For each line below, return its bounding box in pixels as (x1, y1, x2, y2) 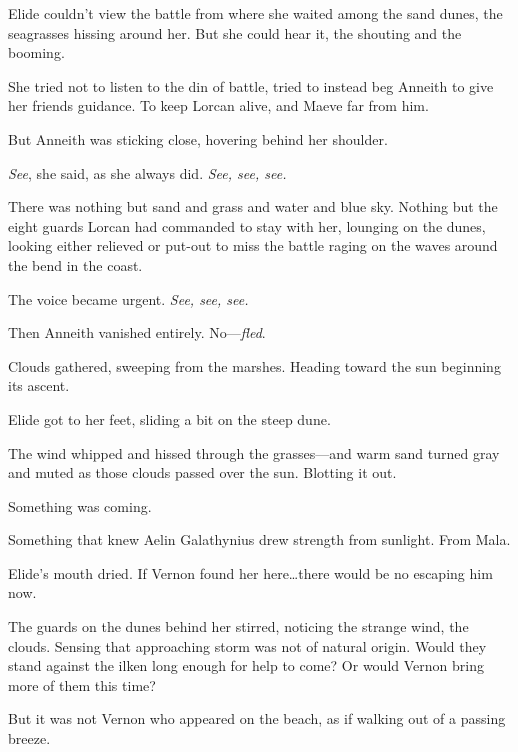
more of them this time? (8, 674, 156, 695)
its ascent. (8, 375, 70, 396)
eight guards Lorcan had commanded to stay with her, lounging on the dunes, (8, 215, 486, 236)
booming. (8, 42, 65, 63)
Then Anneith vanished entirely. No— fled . (8, 322, 266, 343)
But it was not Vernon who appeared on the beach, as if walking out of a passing (8, 708, 506, 729)
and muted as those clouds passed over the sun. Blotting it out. (8, 462, 397, 483)
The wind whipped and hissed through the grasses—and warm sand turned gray (8, 442, 500, 463)
